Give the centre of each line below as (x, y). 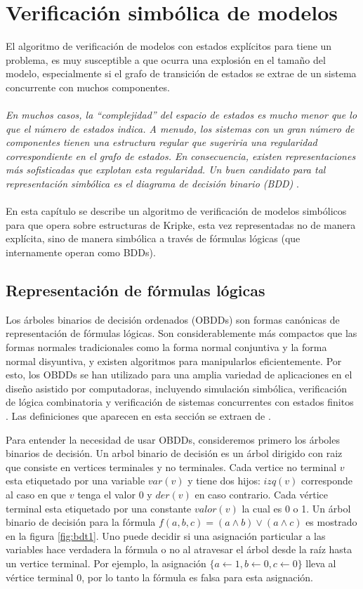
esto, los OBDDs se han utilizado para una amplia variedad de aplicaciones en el (179, 375)
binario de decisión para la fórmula (81, 522)
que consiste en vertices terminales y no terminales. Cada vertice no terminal (171, 466)
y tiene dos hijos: (224, 481)
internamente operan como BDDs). (81, 252)
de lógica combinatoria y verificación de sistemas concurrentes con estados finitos (180, 402)
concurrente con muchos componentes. (88, 87)
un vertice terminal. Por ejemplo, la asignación (106, 563)
